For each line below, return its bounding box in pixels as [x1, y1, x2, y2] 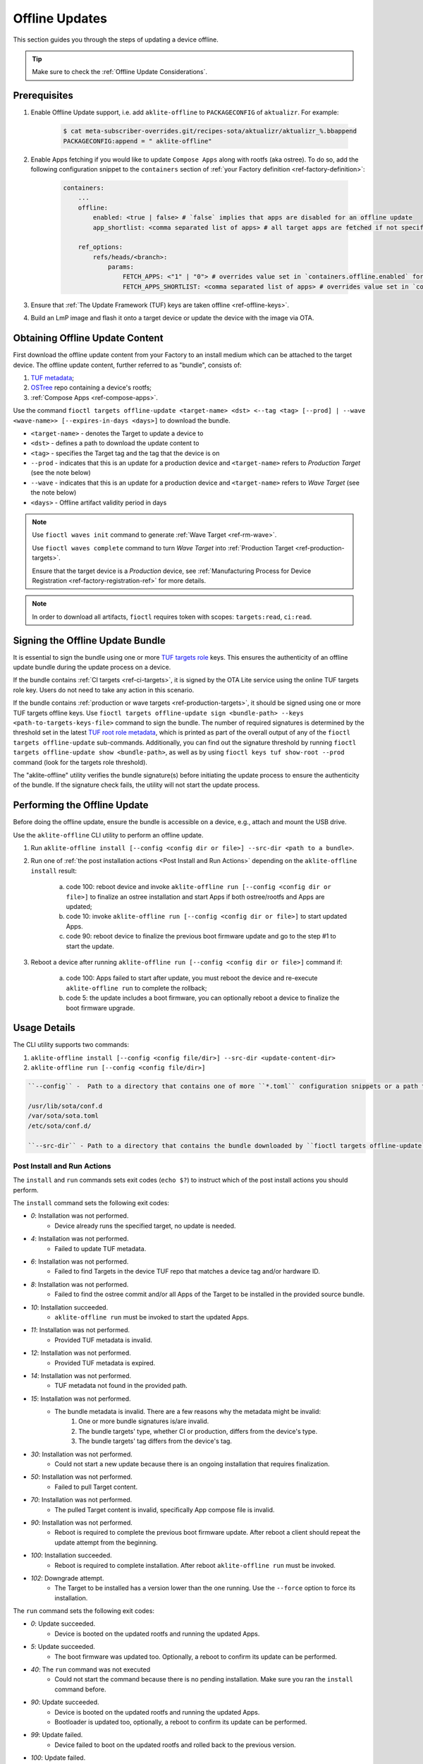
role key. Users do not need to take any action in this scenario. [13, 685, 195, 694]
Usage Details [13, 1022, 75, 1034]
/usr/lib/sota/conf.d [27, 1101, 103, 1110]
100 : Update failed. [30, 1753, 86, 1762]
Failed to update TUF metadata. [54, 1244, 147, 1252]
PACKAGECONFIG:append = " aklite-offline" [63, 137, 212, 145]
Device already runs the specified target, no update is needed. [54, 1221, 236, 1230]
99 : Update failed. [30, 1731, 83, 1739]
